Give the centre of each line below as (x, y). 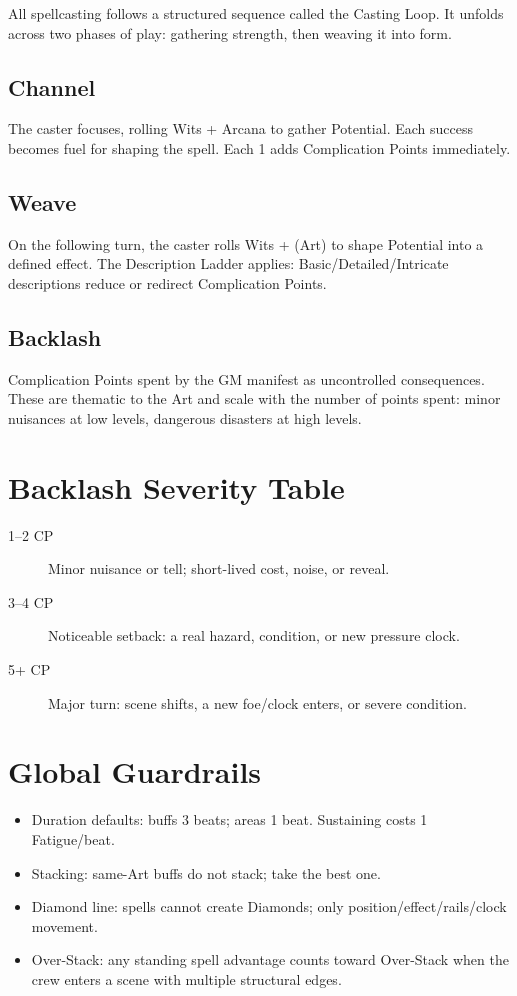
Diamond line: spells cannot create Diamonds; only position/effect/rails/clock (269, 906)
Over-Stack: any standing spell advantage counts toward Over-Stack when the (270, 959)
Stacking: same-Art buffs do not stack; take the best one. (206, 872)
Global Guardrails (135, 771)
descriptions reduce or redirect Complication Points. (167, 282)
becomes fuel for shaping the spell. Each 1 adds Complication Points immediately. (259, 147)
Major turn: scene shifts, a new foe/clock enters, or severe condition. (258, 702)
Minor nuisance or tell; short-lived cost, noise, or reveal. (219, 568)
